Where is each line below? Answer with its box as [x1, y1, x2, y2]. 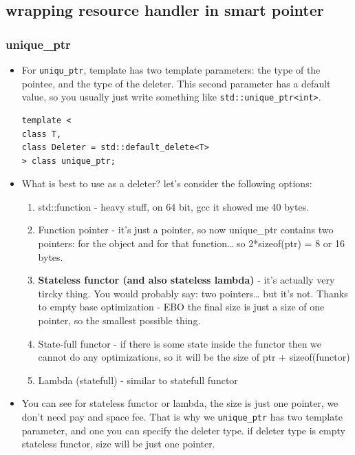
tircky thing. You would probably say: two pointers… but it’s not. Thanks [38, 286, 348, 300]
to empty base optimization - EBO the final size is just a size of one [38, 299, 325, 314]
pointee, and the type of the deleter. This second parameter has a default [21, 76, 331, 90]
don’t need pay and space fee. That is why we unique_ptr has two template [21, 410, 343, 423]
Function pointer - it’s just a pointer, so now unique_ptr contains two [38, 222, 334, 237]
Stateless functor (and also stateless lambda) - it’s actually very [38, 273, 335, 287]
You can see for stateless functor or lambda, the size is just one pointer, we [21, 396, 338, 410]
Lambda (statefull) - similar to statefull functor [38, 372, 238, 387]
